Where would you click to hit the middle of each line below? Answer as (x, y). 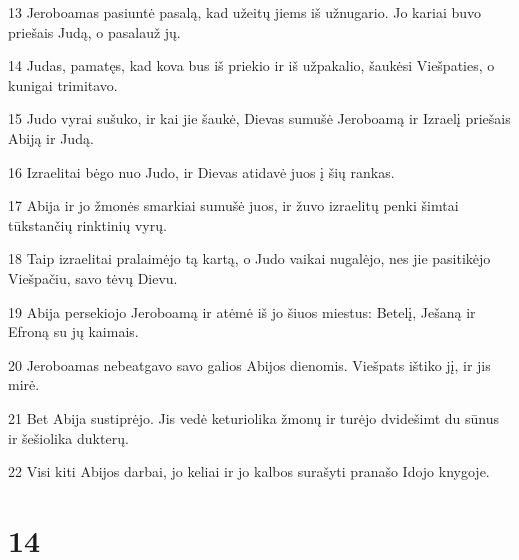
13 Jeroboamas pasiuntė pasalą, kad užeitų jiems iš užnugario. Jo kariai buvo (245, 12)
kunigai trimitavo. (63, 84)
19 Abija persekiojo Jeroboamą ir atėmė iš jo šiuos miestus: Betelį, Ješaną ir (242, 311)
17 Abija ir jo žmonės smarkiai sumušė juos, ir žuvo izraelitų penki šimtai (233, 205)
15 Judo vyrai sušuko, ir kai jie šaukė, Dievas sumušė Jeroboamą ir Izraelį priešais (259, 118)
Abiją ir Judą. (51, 137)
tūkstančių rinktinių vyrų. (87, 224)
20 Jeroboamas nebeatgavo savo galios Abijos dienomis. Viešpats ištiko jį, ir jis (249, 364)
